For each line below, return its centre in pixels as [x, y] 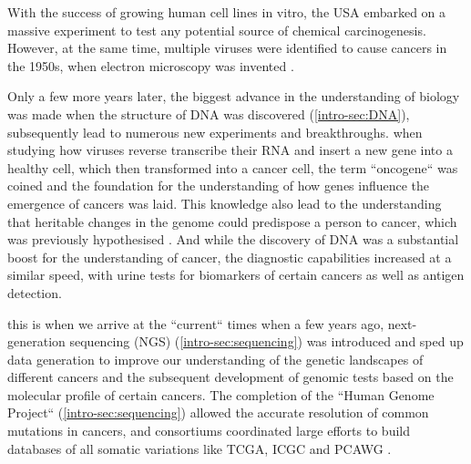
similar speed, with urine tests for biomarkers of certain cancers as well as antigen [236, 275]
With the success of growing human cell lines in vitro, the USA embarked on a [227, 12]
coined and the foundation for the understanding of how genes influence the [219, 186]
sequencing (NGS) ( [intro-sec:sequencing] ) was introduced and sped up [266, 341]
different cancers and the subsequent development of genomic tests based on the [230, 377]
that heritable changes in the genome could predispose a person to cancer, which [232, 221]
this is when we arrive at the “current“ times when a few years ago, [196, 323]
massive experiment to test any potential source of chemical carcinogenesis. [217, 30]
